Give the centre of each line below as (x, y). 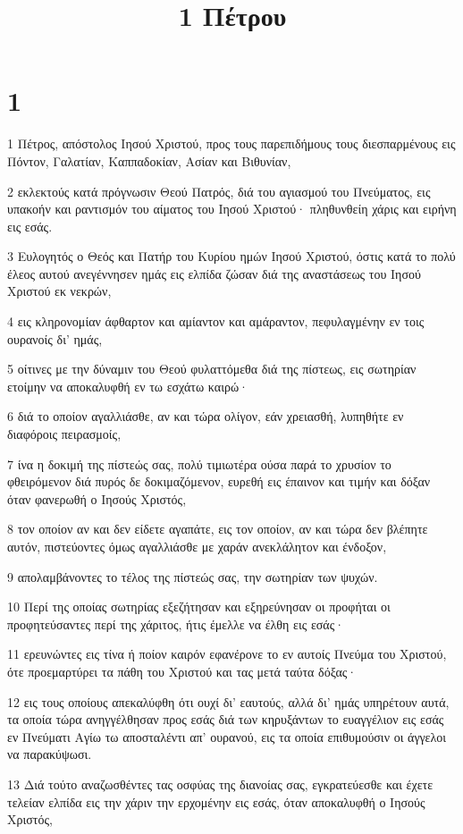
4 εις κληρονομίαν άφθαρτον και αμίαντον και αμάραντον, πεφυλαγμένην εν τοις (216, 321)
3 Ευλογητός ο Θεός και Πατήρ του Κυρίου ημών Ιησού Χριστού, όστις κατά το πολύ (231, 256)
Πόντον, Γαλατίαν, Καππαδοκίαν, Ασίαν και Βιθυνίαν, (149, 160)
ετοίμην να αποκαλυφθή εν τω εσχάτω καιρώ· (128, 386)
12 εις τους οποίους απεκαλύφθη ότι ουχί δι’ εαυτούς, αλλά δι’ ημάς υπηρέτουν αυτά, (228, 701)
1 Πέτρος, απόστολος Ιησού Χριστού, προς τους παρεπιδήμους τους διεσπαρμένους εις (231, 143)
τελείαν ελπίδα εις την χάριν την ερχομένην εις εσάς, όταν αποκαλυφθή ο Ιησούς (216, 801)
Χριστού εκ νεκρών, (59, 291)
